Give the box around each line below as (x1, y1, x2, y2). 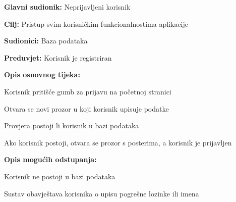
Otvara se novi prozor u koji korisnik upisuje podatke (4, 103, 169, 114)
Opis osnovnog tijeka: (4, 69, 80, 80)
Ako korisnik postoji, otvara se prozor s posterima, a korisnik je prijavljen (4, 137, 232, 147)
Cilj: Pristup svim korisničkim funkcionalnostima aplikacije (4, 18, 189, 29)
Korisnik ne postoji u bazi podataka (4, 171, 115, 181)
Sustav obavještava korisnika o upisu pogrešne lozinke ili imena (4, 188, 199, 198)
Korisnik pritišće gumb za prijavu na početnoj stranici (4, 86, 171, 96)
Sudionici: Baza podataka (4, 35, 88, 46)
